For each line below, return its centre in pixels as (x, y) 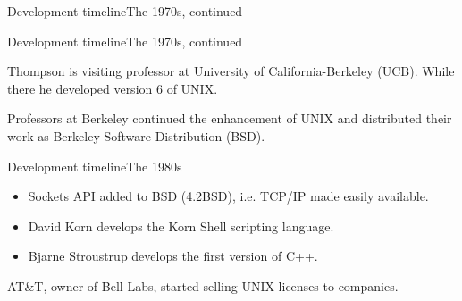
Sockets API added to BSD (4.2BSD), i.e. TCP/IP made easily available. (228, 196)
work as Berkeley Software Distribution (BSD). (136, 135)
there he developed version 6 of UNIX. (113, 88)
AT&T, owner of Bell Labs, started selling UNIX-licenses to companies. (203, 285)
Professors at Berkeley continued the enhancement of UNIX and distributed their (230, 118)
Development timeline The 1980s (95, 166)
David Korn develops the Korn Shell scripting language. (181, 226)
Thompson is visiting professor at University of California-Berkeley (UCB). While (231, 71)
